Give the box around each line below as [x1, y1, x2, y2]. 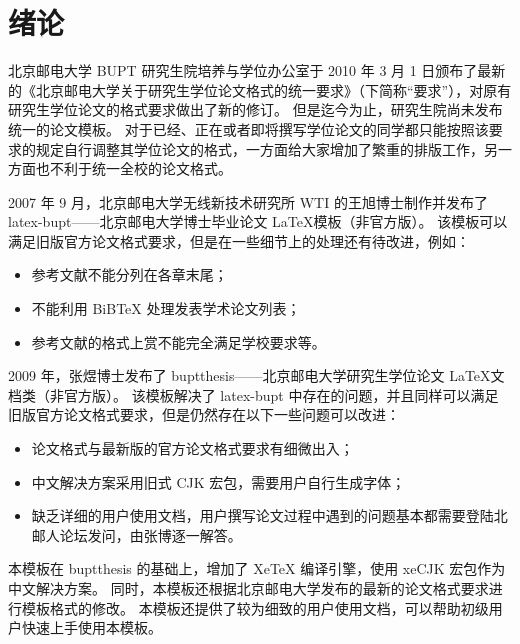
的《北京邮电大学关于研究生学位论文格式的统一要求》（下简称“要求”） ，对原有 [8, 79, 512, 100]
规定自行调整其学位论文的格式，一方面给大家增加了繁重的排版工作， [35, 138, 484, 159]
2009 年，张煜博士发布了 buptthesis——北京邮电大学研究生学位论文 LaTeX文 [8, 365, 505, 386]
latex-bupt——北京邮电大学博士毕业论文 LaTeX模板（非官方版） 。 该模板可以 [8, 211, 508, 232]
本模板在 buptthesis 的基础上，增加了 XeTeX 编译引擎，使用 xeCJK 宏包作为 [8, 558, 506, 579]
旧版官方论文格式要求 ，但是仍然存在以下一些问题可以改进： [8, 404, 400, 425]
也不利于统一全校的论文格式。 [35, 158, 232, 179]
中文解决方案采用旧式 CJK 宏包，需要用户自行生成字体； [31, 471, 406, 492]
